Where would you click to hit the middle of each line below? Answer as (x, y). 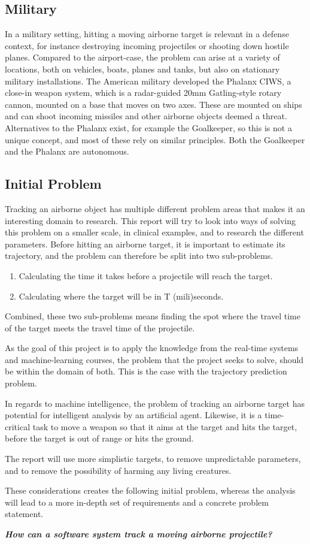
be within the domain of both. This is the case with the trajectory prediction (146, 371)
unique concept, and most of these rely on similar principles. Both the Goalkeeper (155, 139)
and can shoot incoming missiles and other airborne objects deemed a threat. (146, 116)
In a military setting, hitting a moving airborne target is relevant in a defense (147, 34)
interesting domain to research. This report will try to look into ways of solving (150, 220)
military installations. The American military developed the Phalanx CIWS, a (148, 81)
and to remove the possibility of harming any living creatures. (118, 470)
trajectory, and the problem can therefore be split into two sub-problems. (139, 256)
